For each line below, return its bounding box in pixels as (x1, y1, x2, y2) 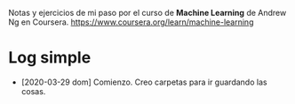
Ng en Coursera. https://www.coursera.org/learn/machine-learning (8, 17, 254, 27)
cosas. (20, 85, 46, 96)
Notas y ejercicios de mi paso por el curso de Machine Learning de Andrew (8, 8, 287, 18)
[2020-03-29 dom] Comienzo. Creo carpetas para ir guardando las (20, 77, 267, 87)
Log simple (8, 48, 92, 68)
